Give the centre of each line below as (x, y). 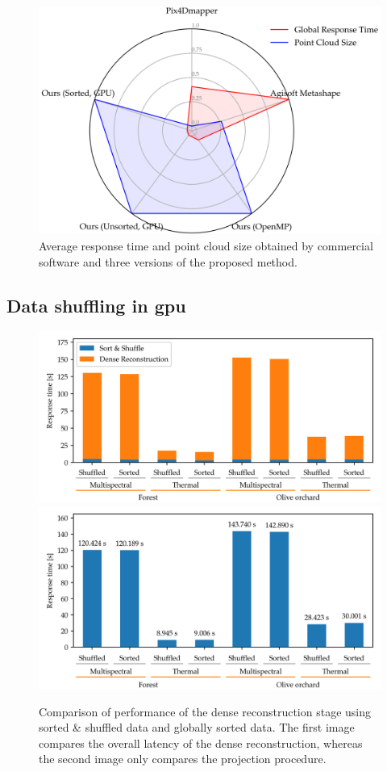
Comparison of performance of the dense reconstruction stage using (205, 711)
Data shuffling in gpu (96, 305)
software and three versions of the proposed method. (168, 261)
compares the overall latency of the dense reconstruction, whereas (201, 743)
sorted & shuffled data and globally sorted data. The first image (197, 727)
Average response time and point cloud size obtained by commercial (206, 245)
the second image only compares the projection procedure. (183, 759)
